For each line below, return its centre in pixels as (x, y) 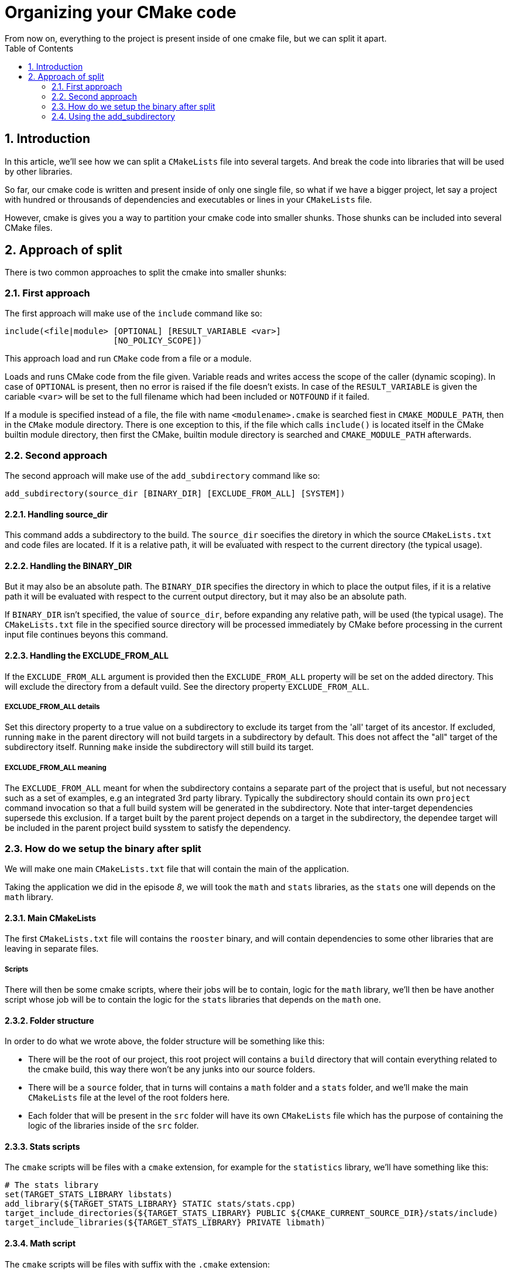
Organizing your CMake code (121, 12)
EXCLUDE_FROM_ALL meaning (56, 767)
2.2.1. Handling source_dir (56, 514)
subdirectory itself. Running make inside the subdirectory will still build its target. (159, 747)
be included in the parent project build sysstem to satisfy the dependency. (148, 828)
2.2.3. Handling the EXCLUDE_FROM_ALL (87, 655)
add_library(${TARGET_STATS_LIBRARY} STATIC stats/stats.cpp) (150, 1204)
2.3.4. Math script (40, 1243)
